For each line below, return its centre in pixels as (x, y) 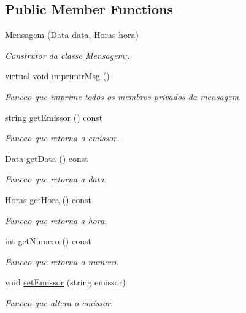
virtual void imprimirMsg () (57, 76)
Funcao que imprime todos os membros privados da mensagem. (123, 96)
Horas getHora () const (48, 199)
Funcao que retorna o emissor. (62, 138)
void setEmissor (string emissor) (65, 282)
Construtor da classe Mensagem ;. (67, 55)
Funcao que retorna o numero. (62, 261)
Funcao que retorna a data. (56, 179)
